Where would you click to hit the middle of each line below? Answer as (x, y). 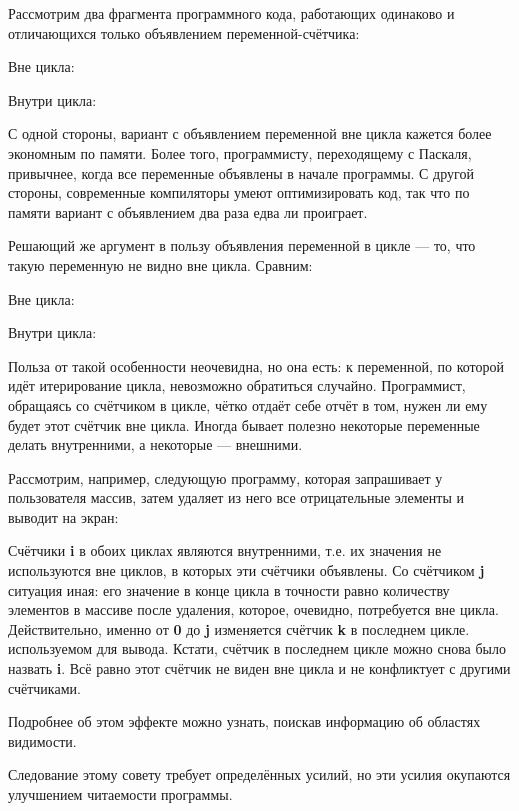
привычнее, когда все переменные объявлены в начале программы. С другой (241, 172)
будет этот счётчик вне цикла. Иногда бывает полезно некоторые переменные (244, 424)
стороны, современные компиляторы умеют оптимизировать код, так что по (239, 192)
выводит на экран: (63, 516)
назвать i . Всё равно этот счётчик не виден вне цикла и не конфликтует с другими (259, 668)
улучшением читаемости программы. (120, 794)
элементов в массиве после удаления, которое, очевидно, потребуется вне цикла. (253, 609)
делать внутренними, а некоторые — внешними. (155, 444)
